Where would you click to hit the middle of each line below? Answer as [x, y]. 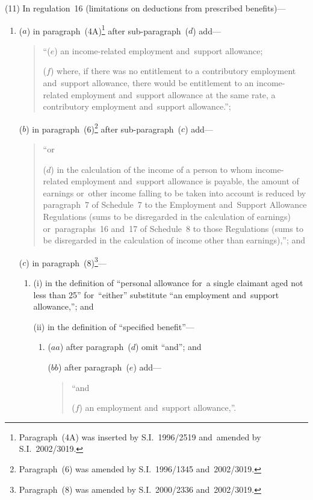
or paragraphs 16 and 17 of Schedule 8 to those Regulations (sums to [173, 228]
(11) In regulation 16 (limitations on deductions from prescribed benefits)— [145, 8]
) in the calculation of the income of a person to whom [152, 169]
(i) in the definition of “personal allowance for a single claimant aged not [168, 283]
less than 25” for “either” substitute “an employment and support [156, 294]
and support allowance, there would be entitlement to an [148, 83]
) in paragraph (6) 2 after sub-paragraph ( [104, 128]
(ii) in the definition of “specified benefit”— [114, 326]
